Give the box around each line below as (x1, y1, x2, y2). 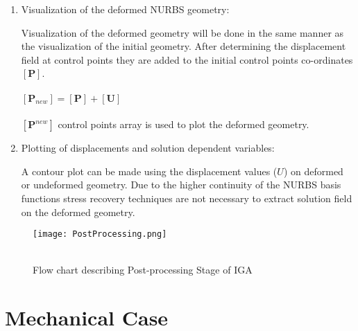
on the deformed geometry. (21, 204, 135, 219)
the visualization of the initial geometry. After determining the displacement (21, 39, 346, 53)
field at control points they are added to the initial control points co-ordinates (21, 52, 353, 66)
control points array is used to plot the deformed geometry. (58, 117, 309, 132)
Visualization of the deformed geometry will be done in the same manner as (21, 25, 344, 39)
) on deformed (283, 163, 343, 178)
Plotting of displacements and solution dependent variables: (21, 141, 275, 155)
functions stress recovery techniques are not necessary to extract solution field (21, 190, 352, 205)
